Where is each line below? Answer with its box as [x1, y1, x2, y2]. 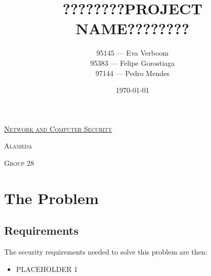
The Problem [4, 187, 99, 208]
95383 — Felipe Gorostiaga [90, 57, 175, 68]
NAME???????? [75, 18, 190, 39]
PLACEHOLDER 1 [16, 263, 78, 274]
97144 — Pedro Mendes [95, 67, 170, 78]
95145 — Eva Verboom [96, 47, 169, 58]
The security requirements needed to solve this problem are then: [4, 246, 207, 257]
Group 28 [4, 157, 34, 168]
